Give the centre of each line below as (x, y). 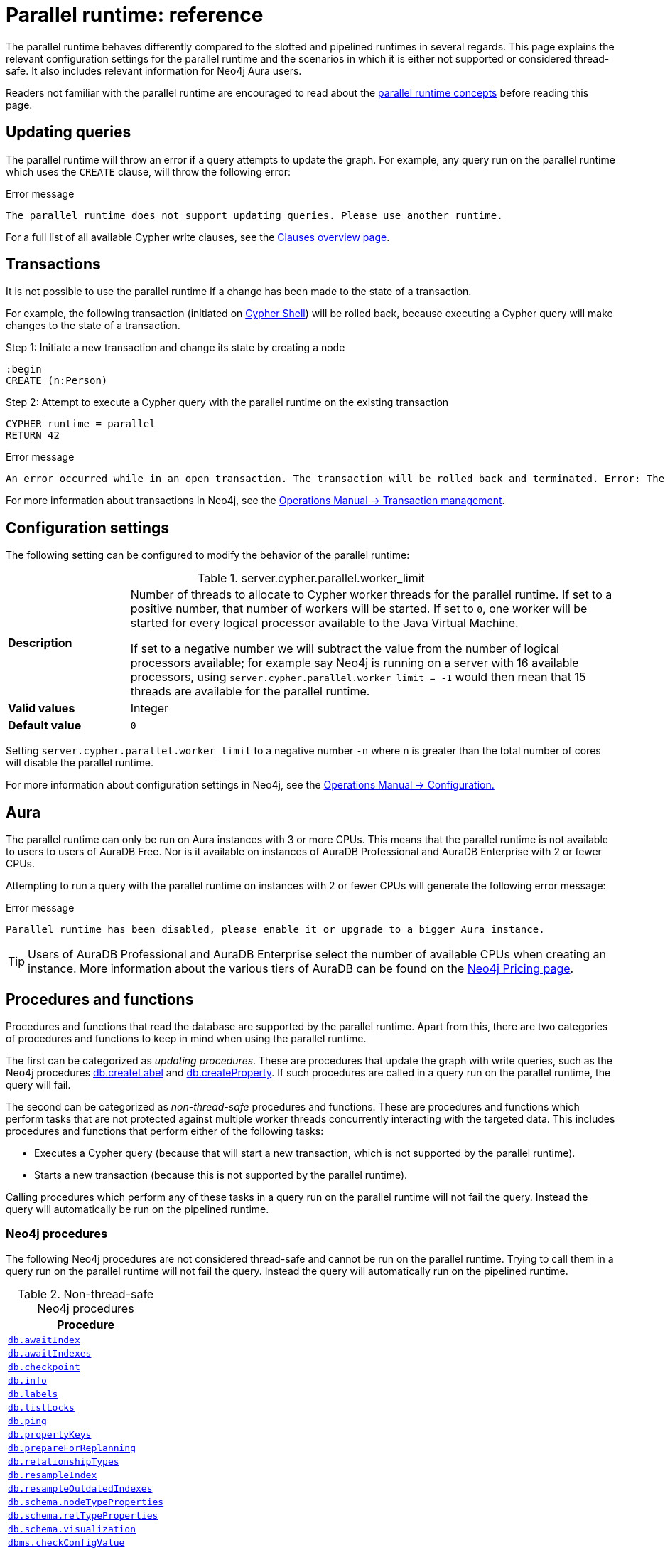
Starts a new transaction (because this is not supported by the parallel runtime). (221, 1175)
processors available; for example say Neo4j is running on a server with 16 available (355, 663)
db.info (27, 1380)
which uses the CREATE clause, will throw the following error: (148, 171)
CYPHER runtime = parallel (81, 424)
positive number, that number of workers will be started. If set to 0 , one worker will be (359, 609)
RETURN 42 (33, 435)
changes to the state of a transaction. (93, 326)
